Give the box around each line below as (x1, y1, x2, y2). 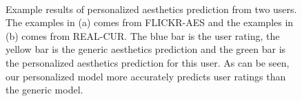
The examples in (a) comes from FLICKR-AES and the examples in (6, 15, 294, 30)
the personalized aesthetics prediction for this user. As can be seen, (6, 55, 290, 69)
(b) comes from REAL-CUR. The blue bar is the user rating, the (6, 28, 280, 43)
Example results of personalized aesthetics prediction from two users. (6, 1, 297, 16)
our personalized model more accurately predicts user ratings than (6, 69, 286, 83)
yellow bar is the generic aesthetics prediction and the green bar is (6, 42, 286, 56)
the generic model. (6, 82, 83, 97)
